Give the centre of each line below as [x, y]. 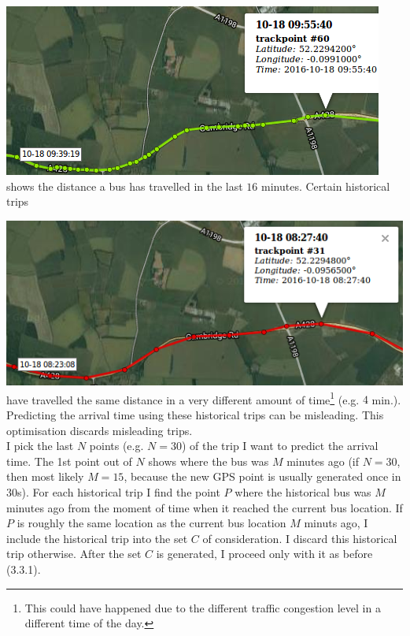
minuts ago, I [336, 523]
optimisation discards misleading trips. [100, 430]
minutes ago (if [323, 461]
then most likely [45, 476]
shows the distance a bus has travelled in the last [125, 186]
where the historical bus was [303, 492]
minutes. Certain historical [326, 186]
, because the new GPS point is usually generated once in [262, 476]
